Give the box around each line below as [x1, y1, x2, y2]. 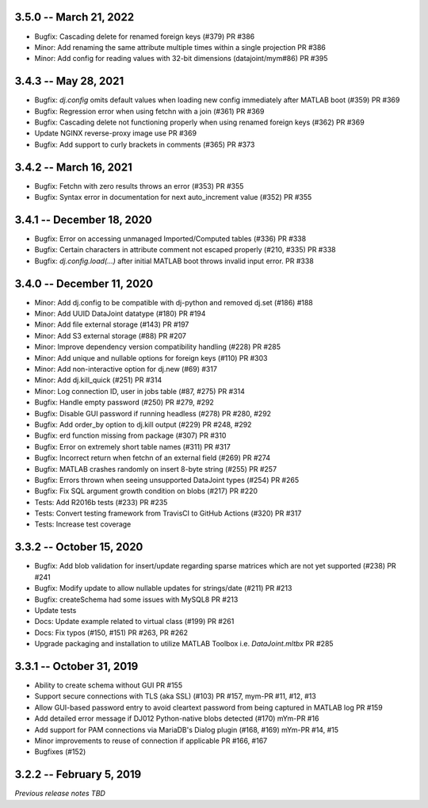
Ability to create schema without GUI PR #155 [34, 680, 182, 690]
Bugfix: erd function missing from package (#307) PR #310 [34, 431, 227, 440]
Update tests [34, 605, 77, 615]
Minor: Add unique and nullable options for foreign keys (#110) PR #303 [34, 353, 268, 362]
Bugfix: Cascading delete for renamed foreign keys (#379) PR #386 [34, 32, 255, 41]
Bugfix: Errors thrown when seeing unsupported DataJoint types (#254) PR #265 [34, 475, 300, 484]
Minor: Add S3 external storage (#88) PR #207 [34, 331, 186, 340]
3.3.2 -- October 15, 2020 [14, 540, 143, 554]
